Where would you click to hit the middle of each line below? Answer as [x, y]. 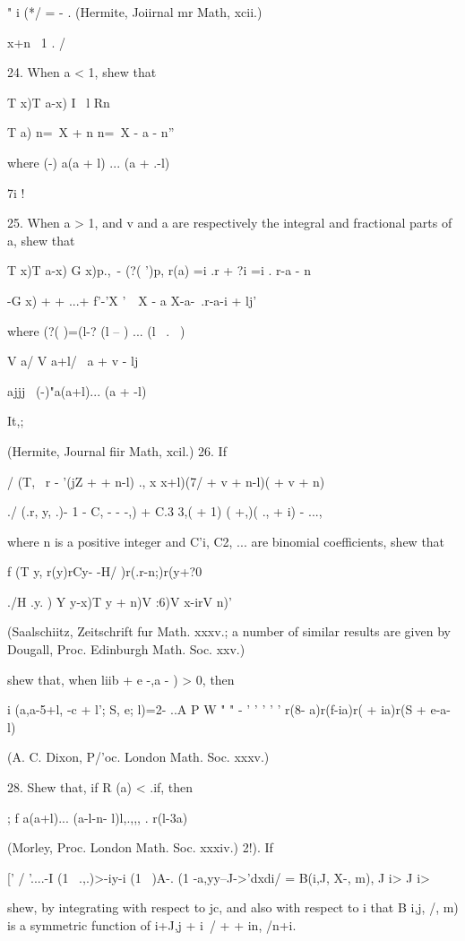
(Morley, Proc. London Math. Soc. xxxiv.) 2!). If [140, 847]
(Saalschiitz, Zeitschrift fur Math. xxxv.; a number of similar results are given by [229, 631]
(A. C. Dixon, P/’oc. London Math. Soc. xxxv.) [138, 757]
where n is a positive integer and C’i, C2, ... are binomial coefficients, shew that [226, 541]
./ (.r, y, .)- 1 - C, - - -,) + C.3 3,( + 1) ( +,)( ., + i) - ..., [165, 511]
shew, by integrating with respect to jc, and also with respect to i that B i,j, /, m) [233, 907]
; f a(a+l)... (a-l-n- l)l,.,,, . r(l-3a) [98, 817]
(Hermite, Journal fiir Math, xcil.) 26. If [117, 450]
